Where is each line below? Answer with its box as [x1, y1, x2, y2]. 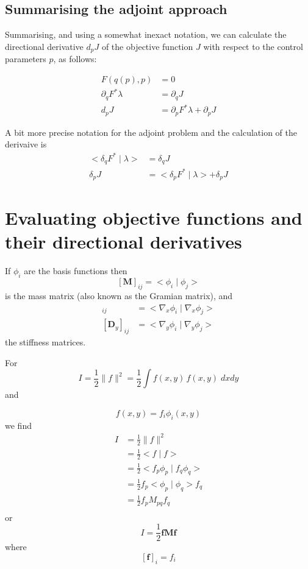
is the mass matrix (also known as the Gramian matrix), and [5, 289, 233, 302]
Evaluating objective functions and [5, 205, 303, 230]
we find [5, 419, 32, 431]
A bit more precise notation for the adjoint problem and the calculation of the [5, 125, 297, 138]
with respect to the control [203, 40, 303, 52]
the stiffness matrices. [5, 336, 86, 348]
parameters [5, 52, 46, 65]
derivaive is [5, 138, 47, 150]
